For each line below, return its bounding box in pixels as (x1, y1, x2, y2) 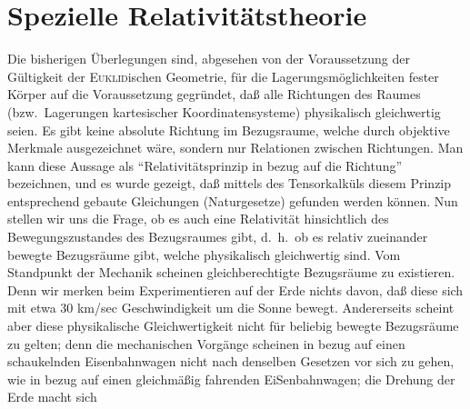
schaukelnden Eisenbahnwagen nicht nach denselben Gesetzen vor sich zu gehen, (7, 352, 455, 371)
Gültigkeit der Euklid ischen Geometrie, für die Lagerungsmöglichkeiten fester (7, 66, 439, 85)
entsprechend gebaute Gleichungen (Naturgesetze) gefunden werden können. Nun (7, 191, 458, 210)
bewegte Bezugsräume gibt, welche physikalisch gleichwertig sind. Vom (7, 244, 401, 264)
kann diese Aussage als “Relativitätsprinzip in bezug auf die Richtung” (7, 155, 403, 175)
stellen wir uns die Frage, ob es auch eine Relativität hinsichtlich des (7, 209, 389, 228)
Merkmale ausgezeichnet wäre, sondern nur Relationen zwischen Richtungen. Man (7, 138, 464, 157)
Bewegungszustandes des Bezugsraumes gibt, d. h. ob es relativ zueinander (7, 227, 428, 246)
